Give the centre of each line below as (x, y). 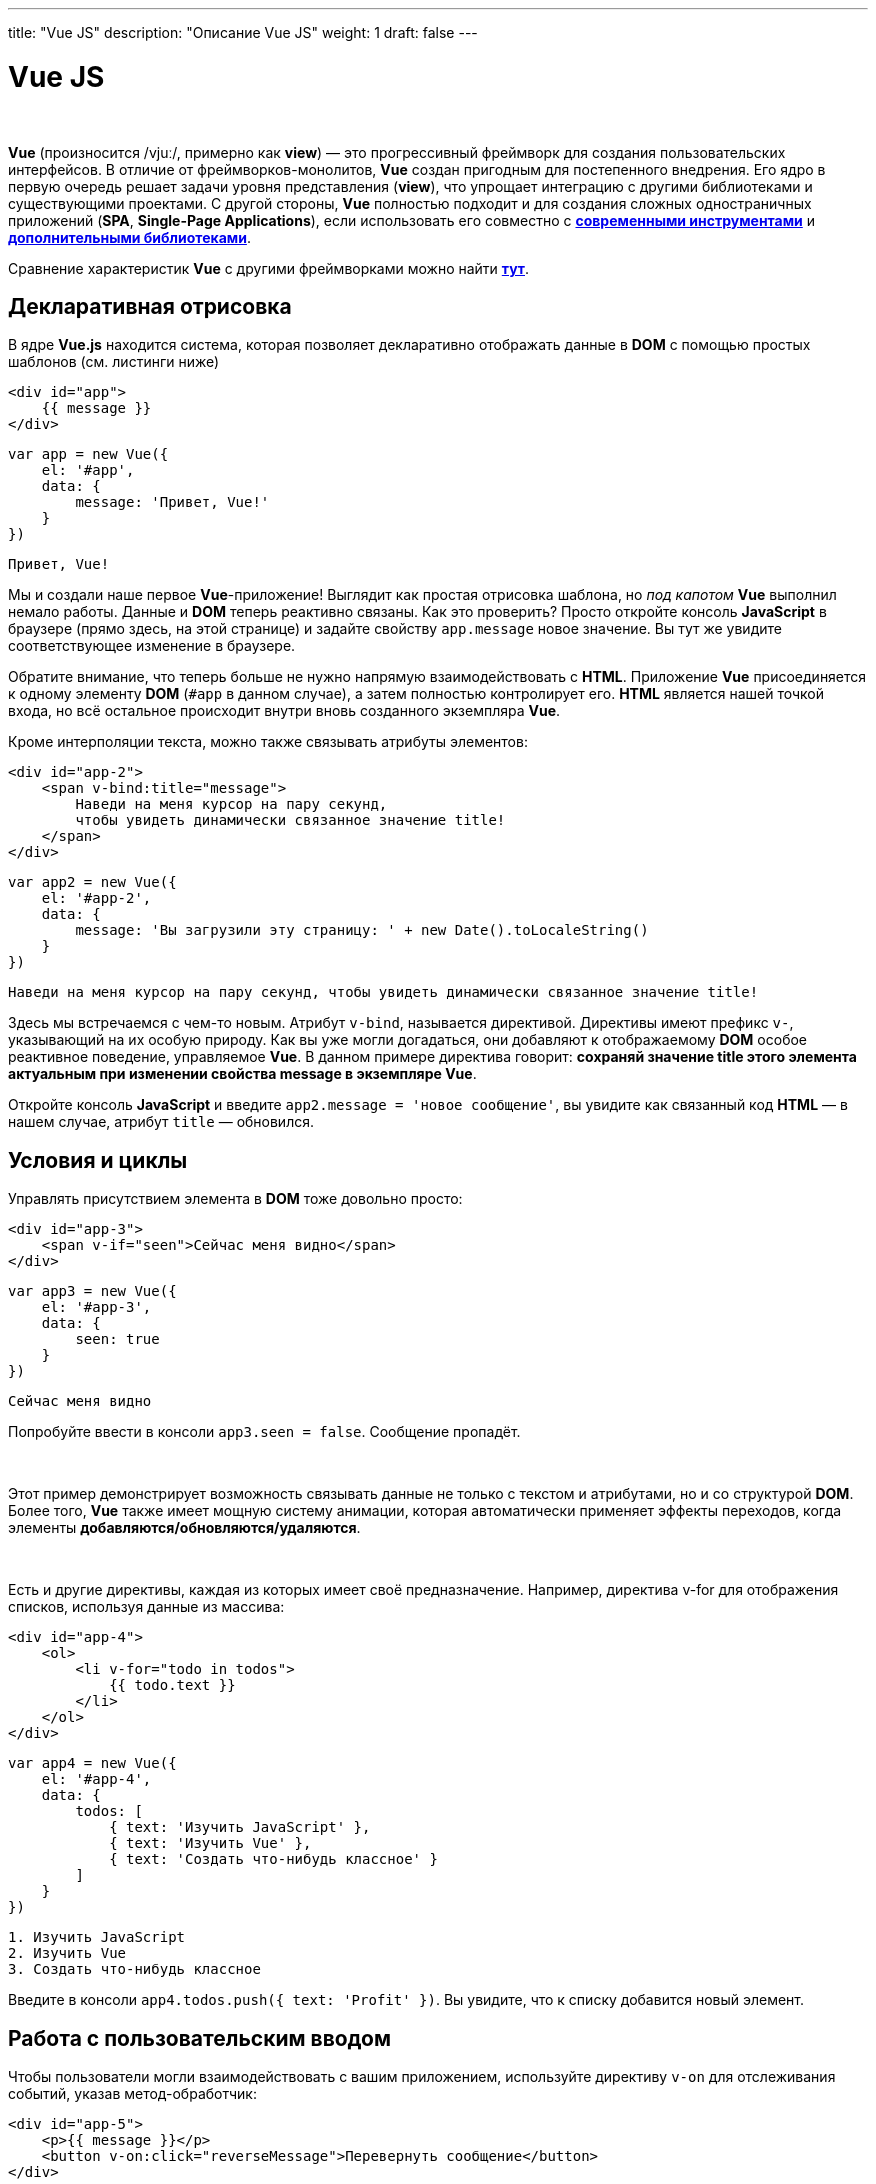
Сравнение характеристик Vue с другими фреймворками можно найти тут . (269, 268)
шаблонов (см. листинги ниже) (114, 362)
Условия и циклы (98, 1160)
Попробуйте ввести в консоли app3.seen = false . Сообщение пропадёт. (264, 1432)
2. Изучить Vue (67, 1953)
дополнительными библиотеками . (129, 237)
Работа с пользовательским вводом (200, 2038)
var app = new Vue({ (88, 454)
